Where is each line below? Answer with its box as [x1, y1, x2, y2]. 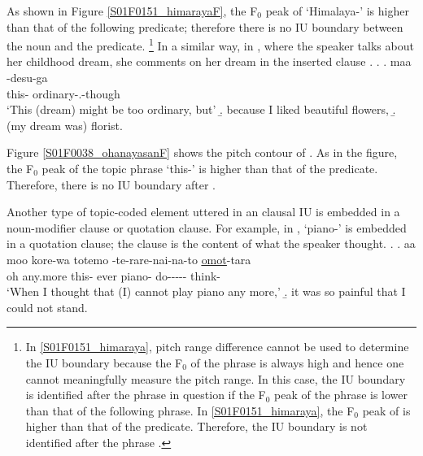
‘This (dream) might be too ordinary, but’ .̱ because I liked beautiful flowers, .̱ [7, 101, 396, 118]
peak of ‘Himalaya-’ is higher [265, 2, 409, 19]
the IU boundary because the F [25, 354, 183, 371]
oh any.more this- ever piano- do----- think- [7, 267, 221, 284]
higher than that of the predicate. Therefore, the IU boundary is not [25, 418, 368, 435]
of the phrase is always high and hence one [190, 354, 404, 371]
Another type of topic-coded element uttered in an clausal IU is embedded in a [7, 203, 400, 220]
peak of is [362, 402, 411, 419]
